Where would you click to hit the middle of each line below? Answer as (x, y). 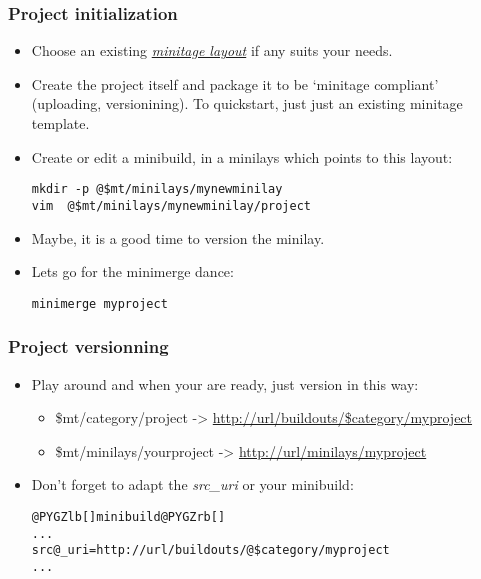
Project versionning (88, 346)
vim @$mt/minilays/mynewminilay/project (171, 205)
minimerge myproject (99, 303)
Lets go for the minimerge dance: (132, 271)
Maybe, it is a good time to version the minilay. (178, 237)
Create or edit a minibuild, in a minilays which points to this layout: (242, 156)
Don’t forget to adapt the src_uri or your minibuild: (192, 484)
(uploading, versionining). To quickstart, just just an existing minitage (247, 103)
